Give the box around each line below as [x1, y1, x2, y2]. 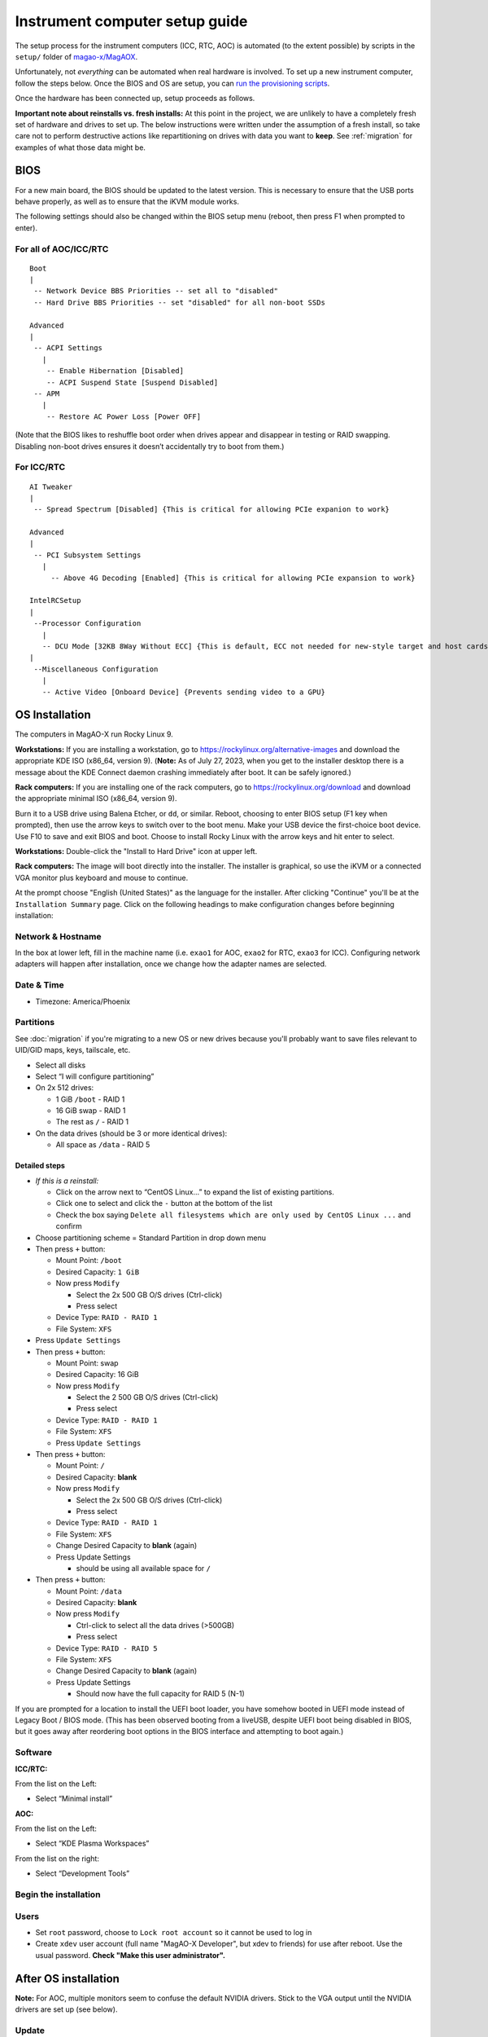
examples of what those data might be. [15, 143, 146, 152]
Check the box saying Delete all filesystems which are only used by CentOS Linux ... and [55, 1210, 411, 1220]
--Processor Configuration [33, 619, 142, 628]
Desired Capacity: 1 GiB [55, 1267, 140, 1277]
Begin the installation [15, 1889, 101, 1900]
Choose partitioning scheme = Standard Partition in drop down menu [35, 1233, 267, 1243]
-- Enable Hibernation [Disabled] [46, 367, 185, 376]
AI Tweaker [29, 482, 73, 491]
